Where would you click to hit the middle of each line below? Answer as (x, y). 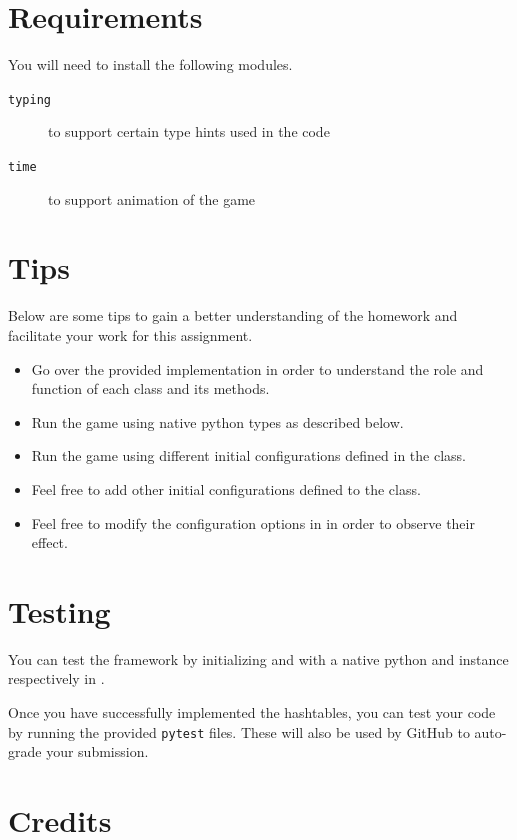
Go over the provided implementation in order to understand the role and (257, 368)
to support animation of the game (152, 198)
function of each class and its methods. (150, 388)
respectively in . (56, 678)
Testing (59, 610)
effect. (49, 542)
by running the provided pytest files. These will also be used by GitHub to (239, 731)
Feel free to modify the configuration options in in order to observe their (253, 522)
